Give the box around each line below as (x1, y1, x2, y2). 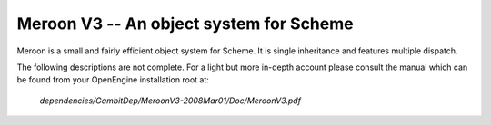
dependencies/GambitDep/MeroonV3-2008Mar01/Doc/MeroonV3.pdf (39, 95, 302, 106)
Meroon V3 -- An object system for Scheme (16, 14, 354, 34)
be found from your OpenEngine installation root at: (16, 74, 209, 85)
